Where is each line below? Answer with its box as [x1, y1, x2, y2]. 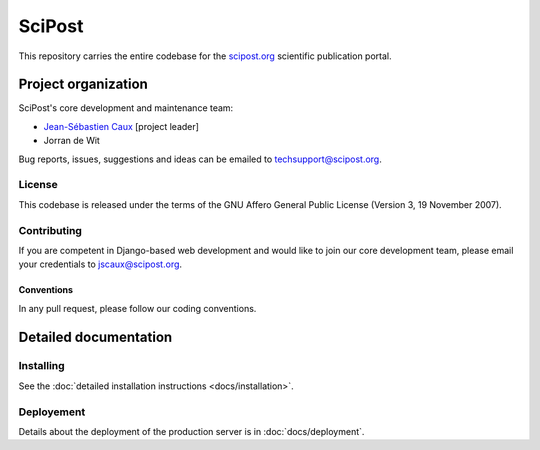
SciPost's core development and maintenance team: [18, 102, 234, 114]
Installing [18, 359, 65, 373]
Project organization [18, 76, 149, 93]
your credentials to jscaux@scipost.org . [18, 258, 183, 270]
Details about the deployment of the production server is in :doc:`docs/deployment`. [18, 425, 365, 437]
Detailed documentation [18, 328, 173, 345]
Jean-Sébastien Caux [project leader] [43, 120, 200, 132]
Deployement [18, 405, 86, 419]
